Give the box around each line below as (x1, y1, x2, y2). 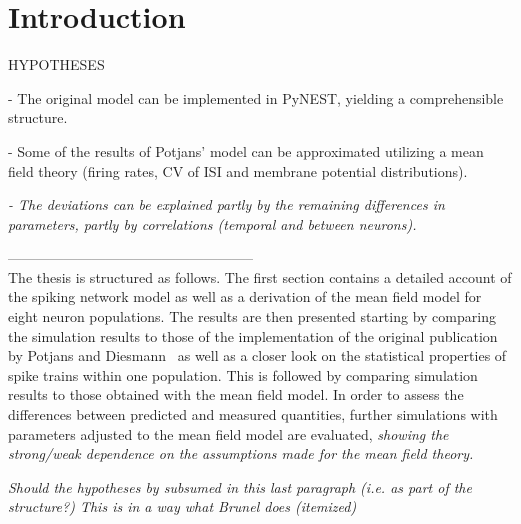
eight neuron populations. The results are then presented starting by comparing (8, 306, 496, 327)
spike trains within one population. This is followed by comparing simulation (8, 364, 478, 385)
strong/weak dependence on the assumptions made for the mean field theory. (8, 443, 474, 464)
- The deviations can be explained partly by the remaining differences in (8, 194, 445, 215)
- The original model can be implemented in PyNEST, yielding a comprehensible (8, 87, 504, 108)
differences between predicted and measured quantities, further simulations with (8, 404, 498, 425)
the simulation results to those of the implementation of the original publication (8, 325, 498, 346)
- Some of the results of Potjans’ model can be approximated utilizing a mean (8, 140, 484, 161)
